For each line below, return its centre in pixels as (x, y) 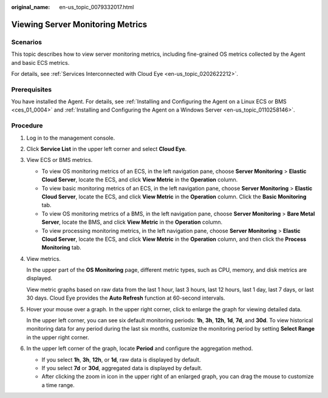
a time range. (58, 385)
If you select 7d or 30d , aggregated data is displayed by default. (122, 368)
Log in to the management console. (71, 138)
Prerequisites (31, 89)
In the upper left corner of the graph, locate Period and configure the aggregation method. (140, 348)
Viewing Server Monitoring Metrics (79, 24)
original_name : (31, 7)
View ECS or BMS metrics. (60, 160)
